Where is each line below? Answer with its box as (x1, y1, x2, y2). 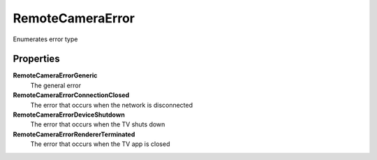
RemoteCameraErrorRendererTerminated (13, 130, 135, 138)
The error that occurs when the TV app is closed (30, 140, 170, 148)
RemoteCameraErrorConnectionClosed (13, 91, 130, 99)
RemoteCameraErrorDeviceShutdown (13, 110, 125, 119)
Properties (13, 53, 60, 65)
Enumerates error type (13, 35, 78, 43)
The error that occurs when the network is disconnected (30, 101, 193, 109)
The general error (30, 81, 82, 89)
